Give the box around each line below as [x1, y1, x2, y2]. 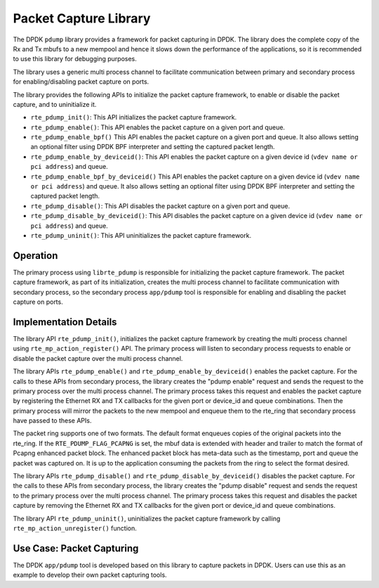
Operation [13, 250, 58, 262]
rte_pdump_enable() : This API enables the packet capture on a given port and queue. [30, 123, 286, 132]
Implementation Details [13, 316, 117, 328]
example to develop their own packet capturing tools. [13, 570, 168, 580]
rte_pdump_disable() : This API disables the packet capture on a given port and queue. [30, 201, 291, 210]
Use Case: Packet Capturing [13, 542, 139, 554]
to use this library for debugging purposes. [13, 55, 137, 63]
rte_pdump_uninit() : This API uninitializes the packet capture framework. [30, 231, 252, 239]
